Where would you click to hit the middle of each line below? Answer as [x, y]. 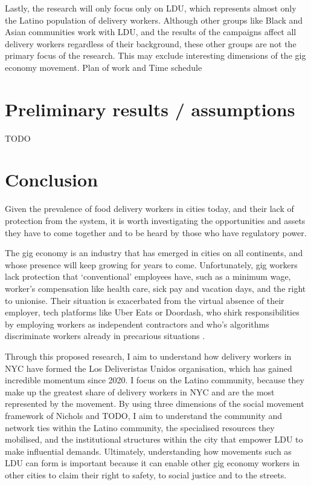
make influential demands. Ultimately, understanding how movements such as [148, 451]
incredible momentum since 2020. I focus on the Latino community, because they [155, 380]
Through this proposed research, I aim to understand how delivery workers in [148, 356]
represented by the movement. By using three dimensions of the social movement [155, 404]
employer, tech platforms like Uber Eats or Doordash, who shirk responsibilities [152, 312]
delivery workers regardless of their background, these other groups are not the [151, 43]
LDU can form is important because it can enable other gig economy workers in [152, 463]
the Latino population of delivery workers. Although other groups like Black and [154, 20]
